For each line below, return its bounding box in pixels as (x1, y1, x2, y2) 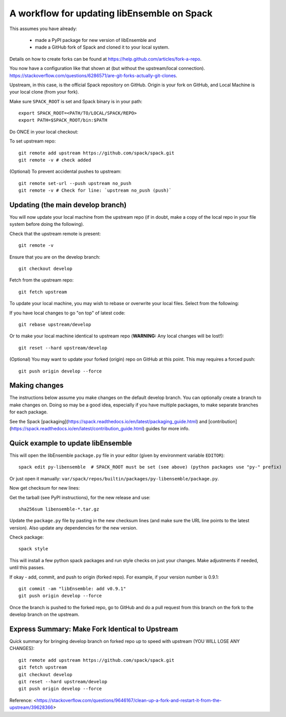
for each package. (9, 409, 48, 415)
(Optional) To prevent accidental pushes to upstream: (9, 169, 122, 175)
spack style (18, 546, 48, 552)
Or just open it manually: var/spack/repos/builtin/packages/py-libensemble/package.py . (9, 475, 219, 481)
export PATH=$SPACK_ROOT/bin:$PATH (18, 118, 108, 123)
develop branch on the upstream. (9, 611, 80, 618)
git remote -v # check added (18, 157, 91, 163)
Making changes (9, 381, 64, 390)
